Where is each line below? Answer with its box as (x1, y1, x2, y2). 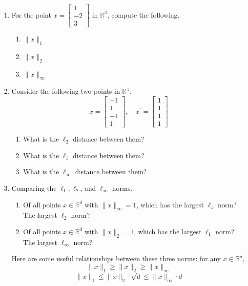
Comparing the (11, 183, 57, 193)
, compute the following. (107, 9, 180, 20)
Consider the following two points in (11, 86, 120, 96)
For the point (11, 9, 51, 20)
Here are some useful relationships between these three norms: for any (11, 253, 221, 264)
